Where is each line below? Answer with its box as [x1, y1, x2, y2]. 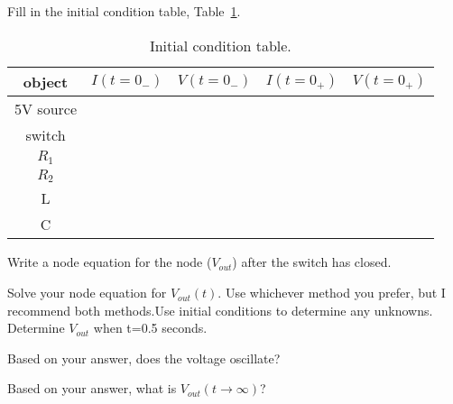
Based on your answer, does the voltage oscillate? [7, 348, 281, 367]
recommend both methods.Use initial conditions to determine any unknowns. [7, 300, 433, 319]
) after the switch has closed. [232, 252, 392, 271]
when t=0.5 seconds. [93, 318, 208, 337]
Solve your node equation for [7, 283, 167, 302]
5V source [14, 97, 78, 119]
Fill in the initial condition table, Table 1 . [7, 2, 241, 20]
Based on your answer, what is [7, 379, 177, 398]
